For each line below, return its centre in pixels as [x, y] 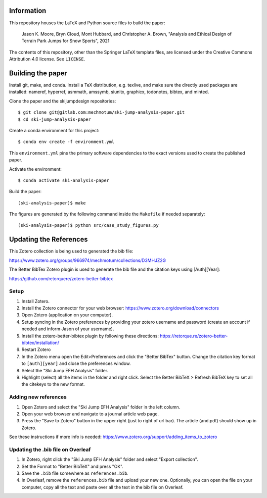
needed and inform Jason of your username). [68, 329]
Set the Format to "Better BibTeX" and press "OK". [72, 466]
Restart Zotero [36, 349]
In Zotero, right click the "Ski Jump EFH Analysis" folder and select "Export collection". [110, 459]
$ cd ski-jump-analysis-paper [55, 119]
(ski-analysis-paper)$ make [52, 203]
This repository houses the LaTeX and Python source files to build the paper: [87, 23]
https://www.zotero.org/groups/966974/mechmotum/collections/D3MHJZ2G [88, 260]
